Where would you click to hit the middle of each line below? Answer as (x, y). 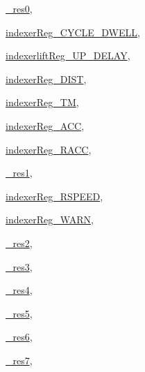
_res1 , (19, 173)
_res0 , (19, 8)
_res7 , (19, 360)
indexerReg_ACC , (45, 125)
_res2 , (19, 243)
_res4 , (19, 290)
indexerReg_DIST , (46, 79)
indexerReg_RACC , (49, 149)
